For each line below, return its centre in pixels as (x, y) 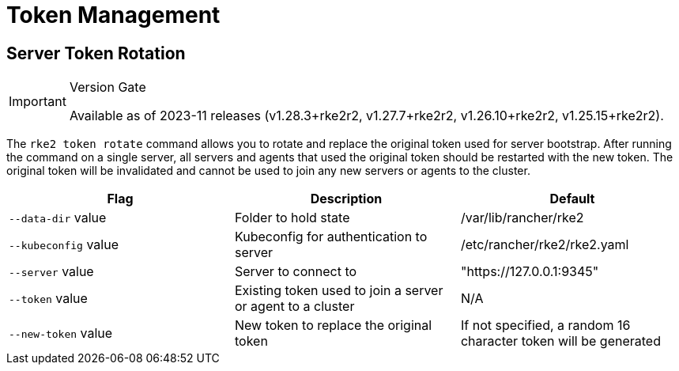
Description (346, 199)
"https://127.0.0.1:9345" (530, 272)
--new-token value (61, 333)
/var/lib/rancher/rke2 (522, 218)
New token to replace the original (333, 326)
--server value (51, 272)
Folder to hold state (292, 218)
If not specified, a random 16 (545, 326)
